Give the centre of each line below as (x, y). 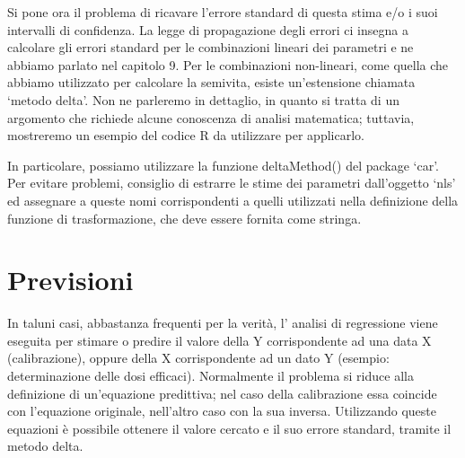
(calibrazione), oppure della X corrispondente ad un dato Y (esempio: (198, 358)
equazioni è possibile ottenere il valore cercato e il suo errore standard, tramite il (229, 428)
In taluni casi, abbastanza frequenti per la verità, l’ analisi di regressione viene (223, 323)
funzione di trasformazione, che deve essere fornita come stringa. (184, 218)
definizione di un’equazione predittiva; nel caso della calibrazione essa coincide (222, 393)
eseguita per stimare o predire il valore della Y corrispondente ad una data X (219, 340)
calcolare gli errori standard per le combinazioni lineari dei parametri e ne (211, 47)
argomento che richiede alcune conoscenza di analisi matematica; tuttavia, (211, 117)
